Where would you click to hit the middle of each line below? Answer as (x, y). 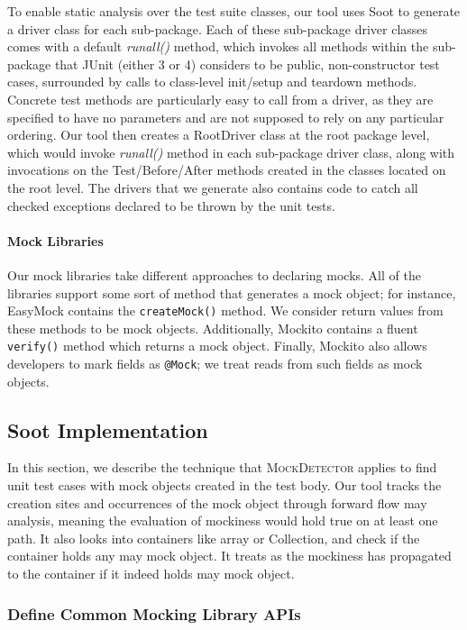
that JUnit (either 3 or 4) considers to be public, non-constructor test (247, 64)
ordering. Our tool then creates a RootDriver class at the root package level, (219, 135)
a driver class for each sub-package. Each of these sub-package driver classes (218, 28)
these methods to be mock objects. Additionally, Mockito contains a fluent (213, 328)
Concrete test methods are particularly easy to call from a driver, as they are (220, 99)
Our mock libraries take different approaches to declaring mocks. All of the (214, 274)
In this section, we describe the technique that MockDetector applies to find (222, 467)
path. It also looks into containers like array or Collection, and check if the (214, 538)
